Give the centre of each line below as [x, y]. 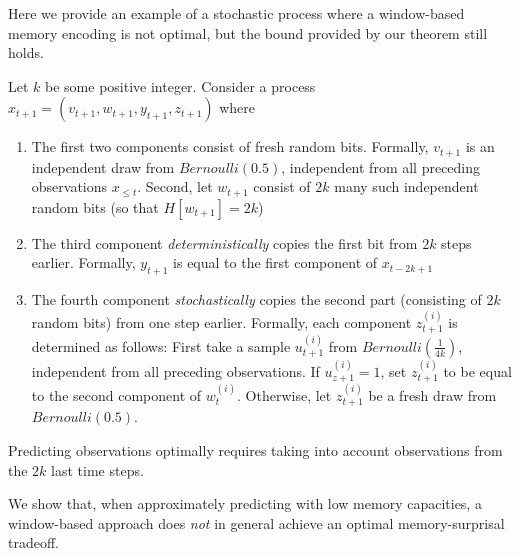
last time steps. [97, 469]
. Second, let [175, 186]
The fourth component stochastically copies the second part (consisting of [256, 299]
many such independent [406, 186]
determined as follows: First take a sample [161, 345]
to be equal [477, 370]
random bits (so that [95, 206]
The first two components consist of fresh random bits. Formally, [230, 146]
